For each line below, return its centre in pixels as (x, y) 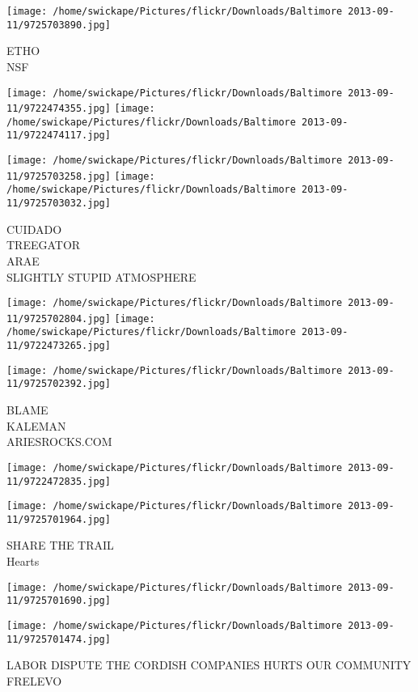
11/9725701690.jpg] (59, 601)
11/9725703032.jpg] (59, 204)
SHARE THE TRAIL (60, 545)
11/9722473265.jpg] (59, 346)
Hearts (23, 561)
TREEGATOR (44, 245)
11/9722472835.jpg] (59, 481)
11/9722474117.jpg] (59, 136)
